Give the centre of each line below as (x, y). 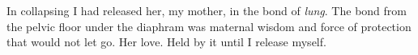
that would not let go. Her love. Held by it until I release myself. (166, 42)
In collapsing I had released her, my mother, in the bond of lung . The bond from (207, 10)
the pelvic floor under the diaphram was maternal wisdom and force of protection (209, 26)
